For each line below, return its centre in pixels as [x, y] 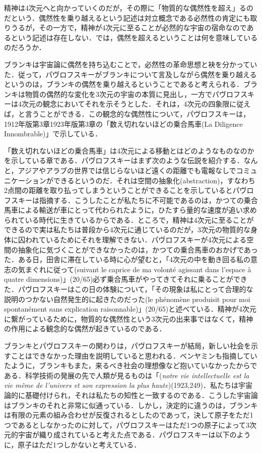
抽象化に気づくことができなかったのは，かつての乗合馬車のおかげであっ [138, 249]
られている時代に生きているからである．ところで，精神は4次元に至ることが [129, 219]
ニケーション [25, 180]
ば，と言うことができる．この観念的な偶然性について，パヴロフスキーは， [127, 113]
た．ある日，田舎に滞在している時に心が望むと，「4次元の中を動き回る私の [127, 259]
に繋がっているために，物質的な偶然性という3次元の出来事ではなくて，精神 [129, 318]
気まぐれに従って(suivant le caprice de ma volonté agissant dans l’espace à [135, 269]
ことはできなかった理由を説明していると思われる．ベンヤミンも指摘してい [134, 355]
